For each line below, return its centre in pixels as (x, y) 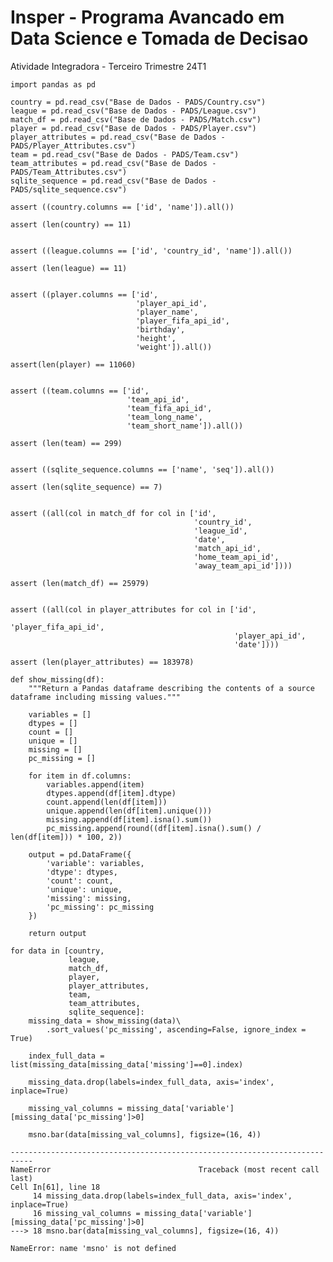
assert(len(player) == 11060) (73, 364)
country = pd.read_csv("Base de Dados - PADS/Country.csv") (138, 102)
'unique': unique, (84, 889)
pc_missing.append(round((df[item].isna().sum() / (154, 828)
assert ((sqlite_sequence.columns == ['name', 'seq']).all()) (142, 469)
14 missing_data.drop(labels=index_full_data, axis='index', (162, 1196)
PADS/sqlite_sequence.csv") (69, 189)
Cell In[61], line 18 (55, 1187)
